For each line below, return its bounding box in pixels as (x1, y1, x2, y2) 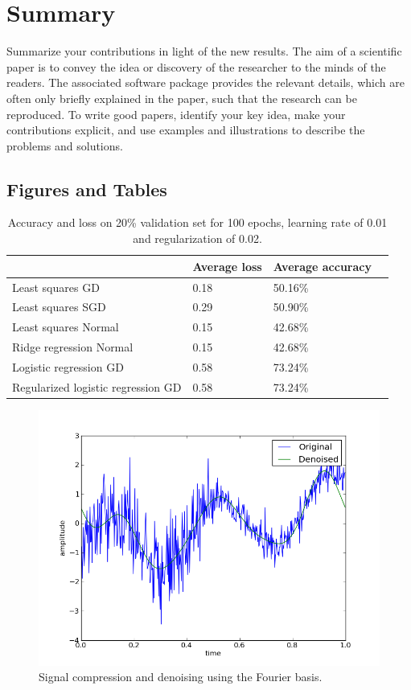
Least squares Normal (12, 318, 119, 335)
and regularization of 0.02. (133, 230, 262, 247)
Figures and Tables (6, 176, 167, 201)
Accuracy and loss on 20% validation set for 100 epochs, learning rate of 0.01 (7, 214, 388, 231)
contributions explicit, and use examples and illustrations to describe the (6, 121, 365, 138)
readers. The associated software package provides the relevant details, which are (6, 74, 405, 91)
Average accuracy (273, 257, 372, 274)
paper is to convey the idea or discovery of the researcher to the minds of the (6, 58, 386, 75)
